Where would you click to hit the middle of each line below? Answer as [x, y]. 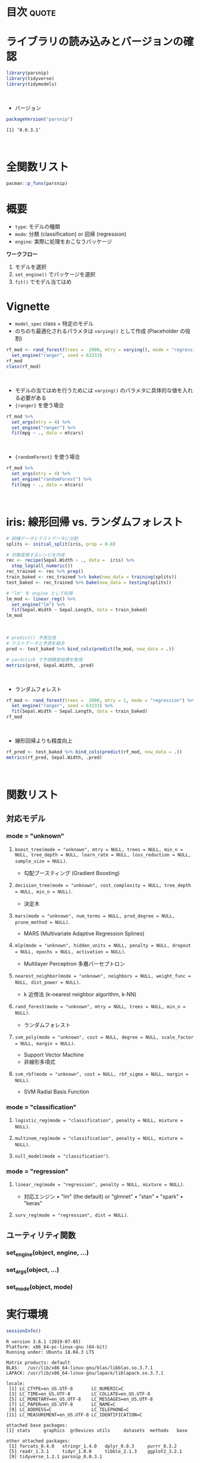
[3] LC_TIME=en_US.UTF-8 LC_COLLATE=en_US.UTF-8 [79, 1394]
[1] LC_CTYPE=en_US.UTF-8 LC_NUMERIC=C [66, 1388]
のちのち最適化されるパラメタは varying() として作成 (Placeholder [96, 331]
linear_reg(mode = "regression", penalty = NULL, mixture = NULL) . [99, 1184]
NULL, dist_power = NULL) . [48, 982]
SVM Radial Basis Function [56, 1091]
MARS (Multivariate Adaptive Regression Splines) [84, 933]
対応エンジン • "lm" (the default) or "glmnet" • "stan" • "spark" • [103, 1197]
